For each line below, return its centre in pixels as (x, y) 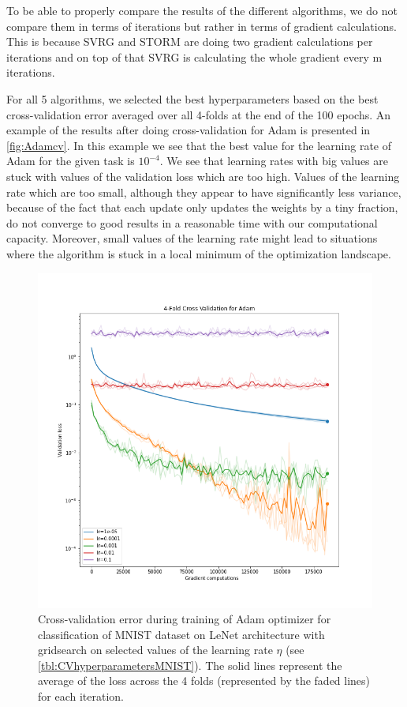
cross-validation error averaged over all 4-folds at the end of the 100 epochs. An (199, 114)
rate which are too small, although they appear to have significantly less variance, (204, 192)
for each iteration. (81, 696)
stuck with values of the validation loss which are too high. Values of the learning (203, 176)
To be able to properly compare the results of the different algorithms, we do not (202, 10)
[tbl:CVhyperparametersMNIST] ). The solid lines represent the (190, 665)
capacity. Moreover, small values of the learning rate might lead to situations (192, 238)
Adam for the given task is (71, 161)
